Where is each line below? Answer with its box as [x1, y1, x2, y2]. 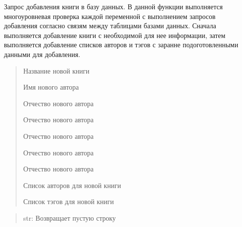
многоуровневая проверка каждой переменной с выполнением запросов [4, 11, 216, 21]
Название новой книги [23, 65, 90, 76]
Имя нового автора [23, 82, 79, 92]
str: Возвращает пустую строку [23, 212, 116, 223]
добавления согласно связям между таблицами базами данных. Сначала [4, 20, 216, 31]
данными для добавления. [4, 49, 81, 59]
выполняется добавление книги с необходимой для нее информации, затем [4, 30, 225, 40]
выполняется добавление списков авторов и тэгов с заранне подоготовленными [4, 39, 239, 50]
